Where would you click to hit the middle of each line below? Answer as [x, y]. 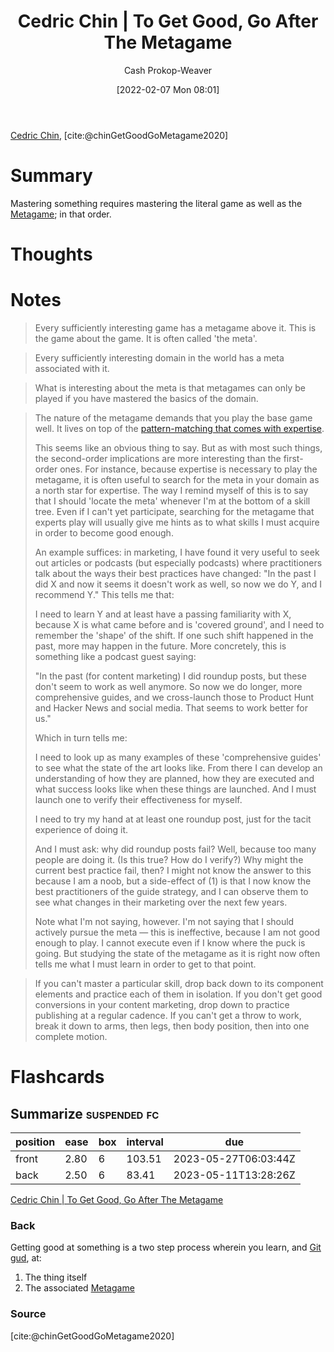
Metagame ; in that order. [61, 214]
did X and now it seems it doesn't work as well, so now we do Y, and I [178, 584]
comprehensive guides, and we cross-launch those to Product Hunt [174, 697]
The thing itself [56, 1277]
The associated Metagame [79, 1288]
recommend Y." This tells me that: [104, 594]
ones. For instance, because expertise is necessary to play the [188, 469]
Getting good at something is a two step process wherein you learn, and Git [166, 1247]
